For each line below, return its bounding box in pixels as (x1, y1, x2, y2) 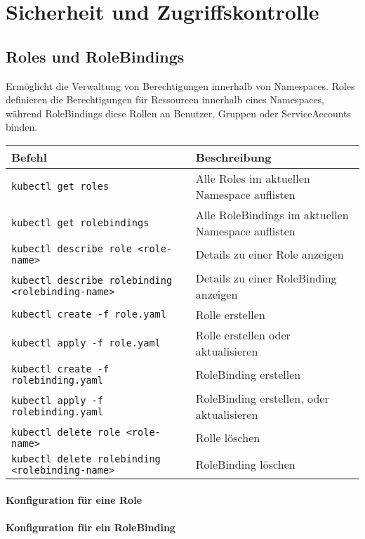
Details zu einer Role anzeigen (195, 246, 344, 263)
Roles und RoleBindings (6, 45, 185, 67)
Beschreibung (195, 148, 272, 165)
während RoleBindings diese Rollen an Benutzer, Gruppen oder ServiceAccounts (6, 105, 352, 120)
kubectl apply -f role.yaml (11, 337, 161, 349)
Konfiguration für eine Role (6, 492, 142, 507)
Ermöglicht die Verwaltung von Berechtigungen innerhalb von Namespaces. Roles (6, 78, 355, 93)
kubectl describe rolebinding (11, 274, 173, 286)
